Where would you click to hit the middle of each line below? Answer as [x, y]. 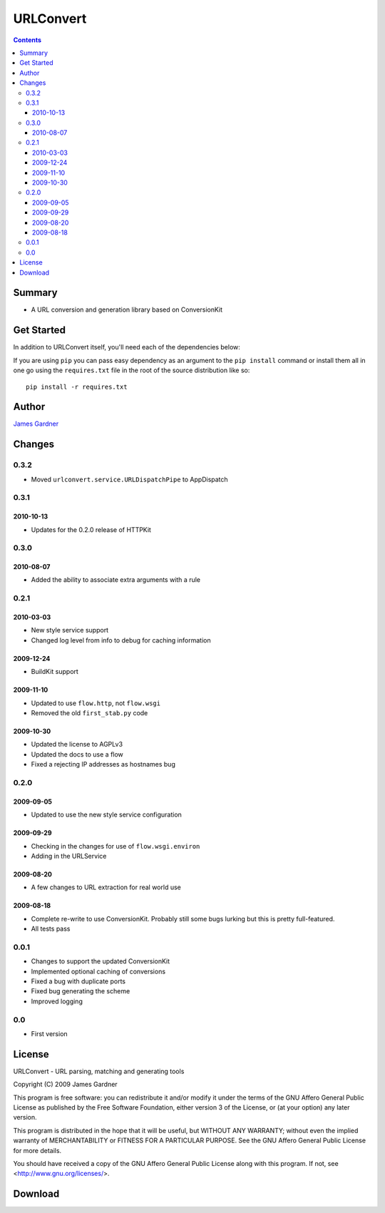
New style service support [70, 630]
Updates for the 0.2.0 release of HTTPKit [91, 529]
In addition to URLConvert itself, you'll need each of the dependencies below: [127, 347]
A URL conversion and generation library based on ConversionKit [127, 309]
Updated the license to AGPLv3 [77, 744]
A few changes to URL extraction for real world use [106, 887]
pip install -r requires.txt [77, 387]
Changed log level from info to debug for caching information [121, 640]
